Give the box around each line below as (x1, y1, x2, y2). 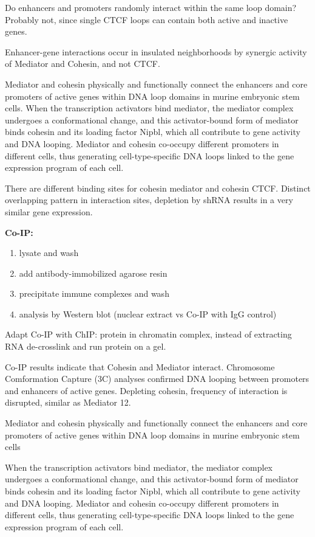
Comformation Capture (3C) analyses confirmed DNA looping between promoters (5, 372, 310, 385)
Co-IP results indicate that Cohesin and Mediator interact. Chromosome (5, 360, 275, 373)
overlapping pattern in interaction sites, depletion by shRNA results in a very (5, 193, 293, 206)
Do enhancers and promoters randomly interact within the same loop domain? (5, 1, 297, 13)
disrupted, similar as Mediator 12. (5, 396, 131, 409)
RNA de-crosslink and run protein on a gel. (5, 340, 166, 353)
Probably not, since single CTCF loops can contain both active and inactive (5, 13, 288, 26)
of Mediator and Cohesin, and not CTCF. (5, 57, 160, 70)
